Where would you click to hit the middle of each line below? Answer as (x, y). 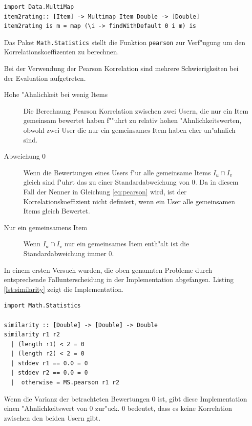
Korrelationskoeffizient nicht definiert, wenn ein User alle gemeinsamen (129, 201)
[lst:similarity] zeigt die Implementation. (64, 289)
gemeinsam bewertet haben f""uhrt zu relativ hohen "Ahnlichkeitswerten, (133, 120)
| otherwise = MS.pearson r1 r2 (65, 383)
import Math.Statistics (42, 306)
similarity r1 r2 (32, 335)
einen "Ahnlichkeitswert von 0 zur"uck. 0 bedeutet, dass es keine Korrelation (118, 408)
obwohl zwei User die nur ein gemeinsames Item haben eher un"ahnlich (130, 130)
